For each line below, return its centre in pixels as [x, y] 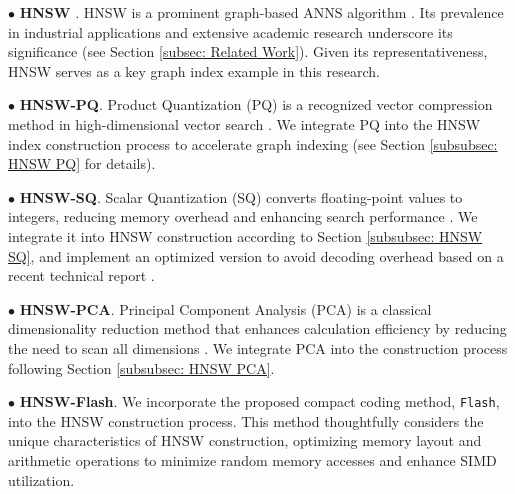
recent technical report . [81, 275]
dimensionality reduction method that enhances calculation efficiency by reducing [257, 328]
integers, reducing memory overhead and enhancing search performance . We [243, 216]
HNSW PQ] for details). [82, 163]
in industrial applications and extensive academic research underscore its [230, 31]
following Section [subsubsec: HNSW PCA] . [141, 367]
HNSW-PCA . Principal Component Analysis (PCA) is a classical [225, 308]
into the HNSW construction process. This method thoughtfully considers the [246, 420]
